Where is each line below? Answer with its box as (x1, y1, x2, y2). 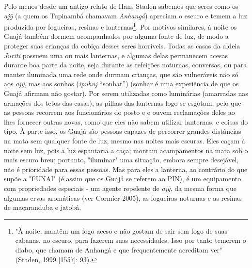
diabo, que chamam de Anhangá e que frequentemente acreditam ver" (15, 244, 222, 254)
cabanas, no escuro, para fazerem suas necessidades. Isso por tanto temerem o (15, 235, 246, 245)
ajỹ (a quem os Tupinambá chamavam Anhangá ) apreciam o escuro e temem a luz (4, 10, 247, 20)
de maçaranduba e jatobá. (4, 202, 81, 212)
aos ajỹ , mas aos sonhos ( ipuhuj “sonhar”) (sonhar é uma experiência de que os (4, 79, 239, 89)
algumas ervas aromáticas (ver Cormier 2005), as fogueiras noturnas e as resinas (4, 192, 242, 203)
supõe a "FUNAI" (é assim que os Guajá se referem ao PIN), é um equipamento (4, 173, 241, 184)
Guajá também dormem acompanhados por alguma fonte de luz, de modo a (4, 31, 229, 41)
